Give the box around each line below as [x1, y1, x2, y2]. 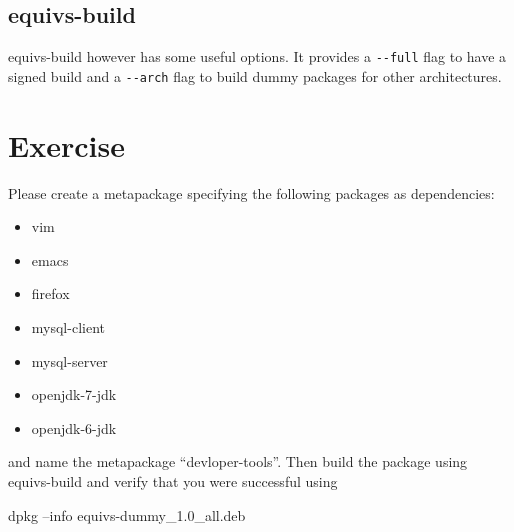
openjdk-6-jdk [31, 417, 117, 438]
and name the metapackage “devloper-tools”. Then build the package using [8, 451, 468, 472]
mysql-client [31, 317, 105, 338]
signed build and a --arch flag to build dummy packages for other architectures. [8, 65, 502, 86]
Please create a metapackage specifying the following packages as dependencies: [8, 182, 495, 203]
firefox [31, 283, 70, 304]
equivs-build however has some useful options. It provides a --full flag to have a [8, 46, 507, 67]
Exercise [8, 124, 125, 165]
